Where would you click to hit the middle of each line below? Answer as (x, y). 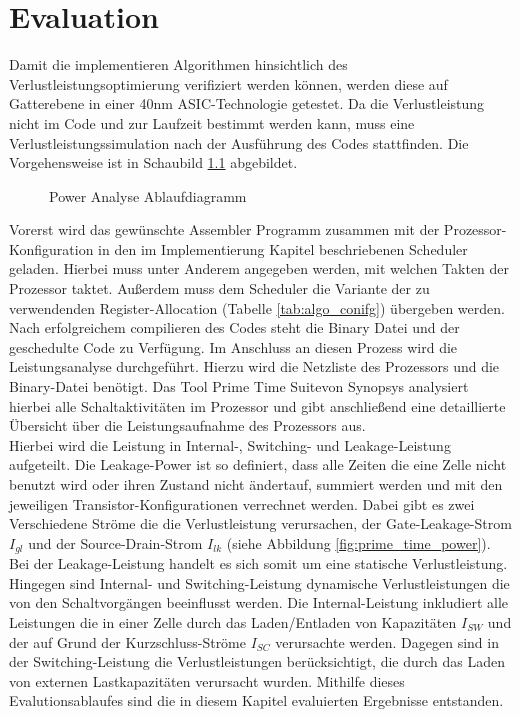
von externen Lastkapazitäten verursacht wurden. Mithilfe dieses (207, 680)
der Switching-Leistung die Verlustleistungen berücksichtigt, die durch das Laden (257, 661)
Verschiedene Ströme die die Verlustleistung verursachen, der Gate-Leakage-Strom (260, 523)
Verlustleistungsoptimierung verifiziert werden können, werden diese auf (228, 83)
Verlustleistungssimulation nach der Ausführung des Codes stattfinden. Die (239, 142)
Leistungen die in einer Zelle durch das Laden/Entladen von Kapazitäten (233, 622)
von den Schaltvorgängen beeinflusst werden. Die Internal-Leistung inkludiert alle (258, 602)
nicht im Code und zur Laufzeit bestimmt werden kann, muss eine (212, 122)
